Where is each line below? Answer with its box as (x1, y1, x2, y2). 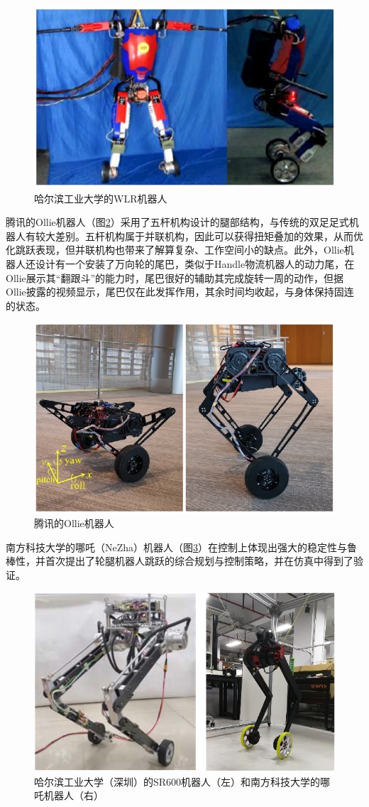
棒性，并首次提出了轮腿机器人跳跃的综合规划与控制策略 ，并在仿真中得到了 (6, 553, 353, 568)
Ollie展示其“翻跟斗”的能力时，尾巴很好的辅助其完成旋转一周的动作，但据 (6, 270, 343, 285)
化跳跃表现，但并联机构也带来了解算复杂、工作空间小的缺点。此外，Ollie (6, 242, 344, 257)
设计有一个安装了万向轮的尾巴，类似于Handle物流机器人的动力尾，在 (35, 256, 355, 271)
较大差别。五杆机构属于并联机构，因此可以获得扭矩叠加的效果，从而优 (35, 228, 363, 243)
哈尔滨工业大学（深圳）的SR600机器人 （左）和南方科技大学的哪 (34, 774, 331, 789)
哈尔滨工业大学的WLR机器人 (34, 190, 167, 205)
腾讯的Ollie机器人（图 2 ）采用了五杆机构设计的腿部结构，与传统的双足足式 (6, 215, 349, 229)
